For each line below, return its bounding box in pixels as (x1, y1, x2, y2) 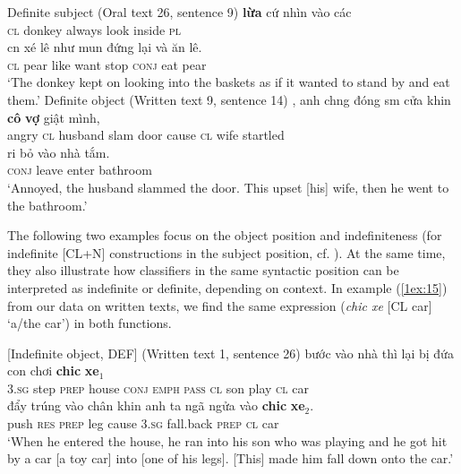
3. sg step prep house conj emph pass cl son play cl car (7, 378, 309, 397)
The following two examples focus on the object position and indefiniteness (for (7, 226, 442, 245)
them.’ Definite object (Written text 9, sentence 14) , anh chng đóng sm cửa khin (7, 90, 451, 108)
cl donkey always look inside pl (7, 20, 181, 39)
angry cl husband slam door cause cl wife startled (7, 125, 285, 144)
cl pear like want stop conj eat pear (7, 55, 207, 73)
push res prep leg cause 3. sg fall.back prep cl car (7, 414, 279, 433)
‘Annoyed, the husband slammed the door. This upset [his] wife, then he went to (7, 177, 449, 196)
